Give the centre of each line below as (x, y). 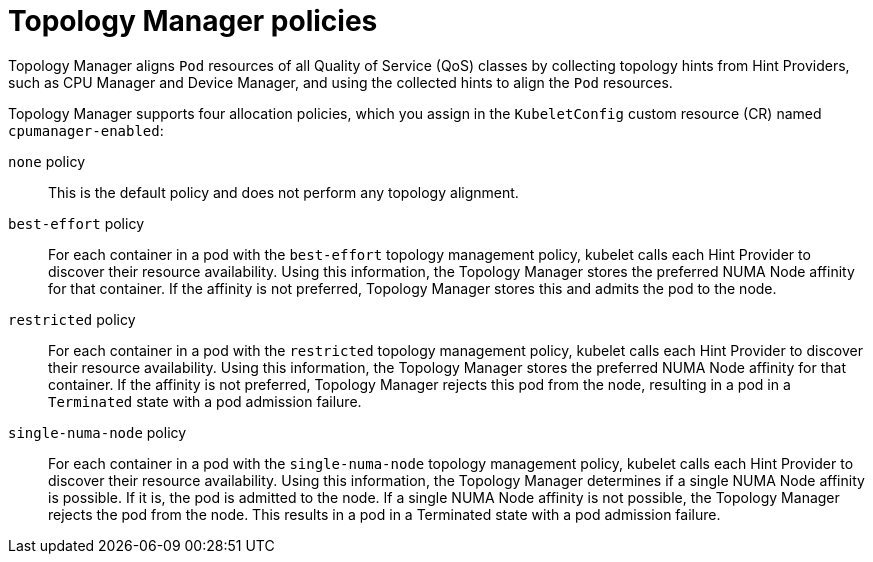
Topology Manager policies (193, 21)
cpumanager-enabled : (86, 130)
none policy (46, 161)
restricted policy (72, 319)
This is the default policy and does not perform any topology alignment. (283, 192)
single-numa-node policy (97, 432)
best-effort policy (76, 223)
